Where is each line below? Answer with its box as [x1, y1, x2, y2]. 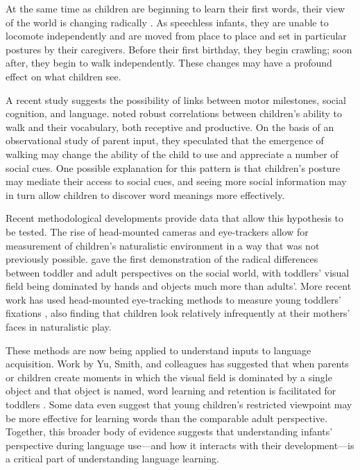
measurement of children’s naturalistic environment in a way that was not [6, 238, 320, 252]
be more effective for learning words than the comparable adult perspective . [6, 410, 327, 425]
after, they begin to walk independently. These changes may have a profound [6, 55, 332, 70]
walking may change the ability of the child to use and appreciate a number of [6, 146, 338, 161]
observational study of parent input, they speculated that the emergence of [6, 133, 324, 148]
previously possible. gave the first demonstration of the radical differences [6, 252, 318, 266]
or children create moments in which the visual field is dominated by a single [6, 369, 332, 384]
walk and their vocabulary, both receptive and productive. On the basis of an [6, 119, 334, 134]
